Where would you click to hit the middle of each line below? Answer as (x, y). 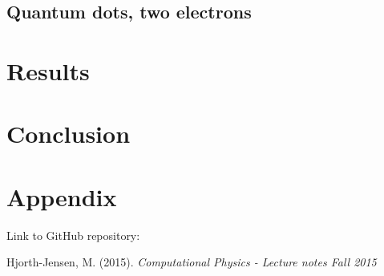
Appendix (62, 196)
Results (48, 70)
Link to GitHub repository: (73, 235)
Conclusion (69, 134)
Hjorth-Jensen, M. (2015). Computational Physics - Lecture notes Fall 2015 (192, 262)
